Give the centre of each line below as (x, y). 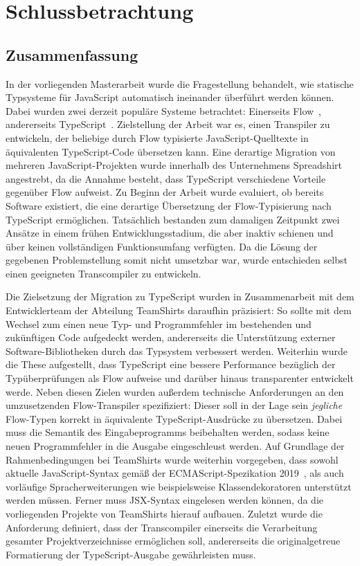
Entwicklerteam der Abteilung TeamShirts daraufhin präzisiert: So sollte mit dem (179, 310)
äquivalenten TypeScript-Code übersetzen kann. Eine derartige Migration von (171, 151)
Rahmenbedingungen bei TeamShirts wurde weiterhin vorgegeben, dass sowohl (172, 459)
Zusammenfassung (72, 54)
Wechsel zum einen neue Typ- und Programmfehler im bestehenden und (159, 323)
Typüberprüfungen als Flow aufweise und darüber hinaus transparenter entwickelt (180, 378)
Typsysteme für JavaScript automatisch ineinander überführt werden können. (170, 97)
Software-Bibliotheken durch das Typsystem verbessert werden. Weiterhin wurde (177, 350)
